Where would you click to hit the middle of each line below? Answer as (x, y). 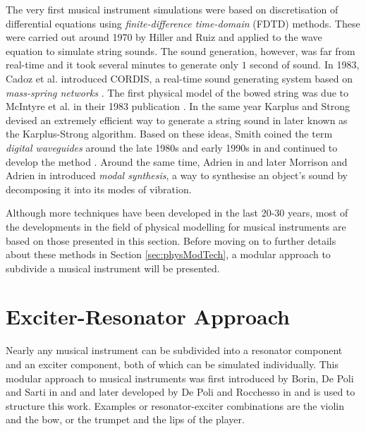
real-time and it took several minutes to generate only (122, 65)
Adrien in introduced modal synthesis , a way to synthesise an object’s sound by (177, 175)
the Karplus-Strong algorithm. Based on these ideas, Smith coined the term (169, 134)
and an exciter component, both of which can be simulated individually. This (172, 364)
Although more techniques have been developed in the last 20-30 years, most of (177, 213)
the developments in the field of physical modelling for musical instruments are (176, 226)
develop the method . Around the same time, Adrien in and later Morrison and (177, 161)
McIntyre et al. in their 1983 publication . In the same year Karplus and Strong (178, 106)
